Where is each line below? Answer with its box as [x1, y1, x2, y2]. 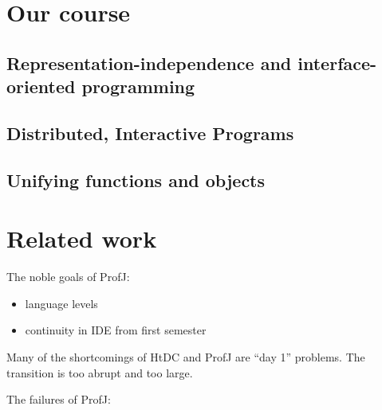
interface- [297, 50, 377, 75]
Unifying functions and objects [6, 167, 266, 192]
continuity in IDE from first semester [25, 322, 207, 338]
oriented [6, 74, 76, 99]
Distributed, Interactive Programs [6, 120, 294, 145]
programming [81, 74, 195, 99]
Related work [6, 222, 157, 255]
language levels [25, 295, 98, 311]
